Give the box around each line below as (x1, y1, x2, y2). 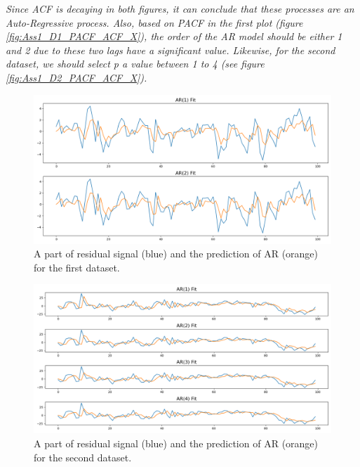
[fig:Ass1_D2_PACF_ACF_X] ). (6, 70, 147, 84)
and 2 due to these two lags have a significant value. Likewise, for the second (6, 42, 335, 57)
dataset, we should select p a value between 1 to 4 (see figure (6, 56, 265, 71)
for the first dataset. (34, 260, 120, 274)
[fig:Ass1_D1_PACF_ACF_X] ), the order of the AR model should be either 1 (6, 29, 342, 44)
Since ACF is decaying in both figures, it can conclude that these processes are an (6, 1, 354, 15)
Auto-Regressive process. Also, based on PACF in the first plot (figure (6, 15, 303, 30)
